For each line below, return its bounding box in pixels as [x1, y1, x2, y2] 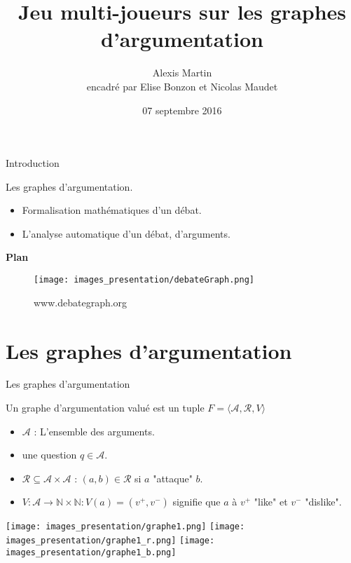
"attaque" [153, 470, 193, 485]
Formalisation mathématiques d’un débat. [22, 203, 202, 217]
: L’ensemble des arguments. [34, 423, 155, 438]
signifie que [172, 494, 221, 509]
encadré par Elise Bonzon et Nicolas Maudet [86, 79, 278, 93]
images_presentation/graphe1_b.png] [6, 547, 177, 557]
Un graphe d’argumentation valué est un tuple [6, 400, 205, 415]
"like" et [254, 494, 288, 509]
